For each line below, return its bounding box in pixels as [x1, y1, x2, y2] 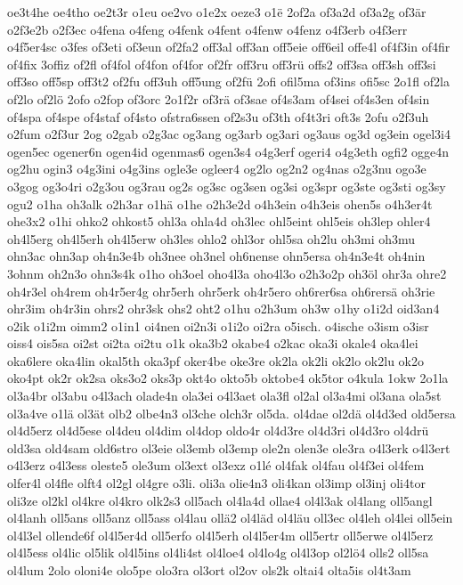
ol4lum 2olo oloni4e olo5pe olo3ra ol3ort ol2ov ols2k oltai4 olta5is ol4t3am [7, 561, 411, 579]
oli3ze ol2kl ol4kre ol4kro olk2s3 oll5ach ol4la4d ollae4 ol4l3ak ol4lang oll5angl [7, 491, 433, 509]
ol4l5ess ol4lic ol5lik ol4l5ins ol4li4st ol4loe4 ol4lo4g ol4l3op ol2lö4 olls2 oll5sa [7, 543, 429, 562]
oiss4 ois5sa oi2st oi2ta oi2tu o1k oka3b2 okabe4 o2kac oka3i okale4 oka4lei [7, 334, 418, 353]
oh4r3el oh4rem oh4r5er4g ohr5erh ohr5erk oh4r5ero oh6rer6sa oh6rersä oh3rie [7, 281, 435, 300]
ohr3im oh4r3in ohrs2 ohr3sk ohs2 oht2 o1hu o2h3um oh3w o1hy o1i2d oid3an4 [7, 299, 440, 318]
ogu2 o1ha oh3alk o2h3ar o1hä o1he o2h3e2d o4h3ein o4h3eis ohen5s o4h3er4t [7, 194, 433, 213]
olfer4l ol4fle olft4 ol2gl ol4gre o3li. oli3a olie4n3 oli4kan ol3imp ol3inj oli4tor [7, 474, 426, 492]
